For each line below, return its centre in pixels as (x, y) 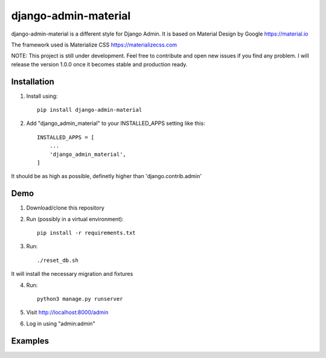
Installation (33, 82)
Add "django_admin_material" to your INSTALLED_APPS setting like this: (116, 123)
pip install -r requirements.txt (86, 233)
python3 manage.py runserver (80, 299)
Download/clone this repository (66, 208)
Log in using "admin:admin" (61, 324)
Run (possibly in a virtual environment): (75, 219)
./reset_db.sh (58, 260)
